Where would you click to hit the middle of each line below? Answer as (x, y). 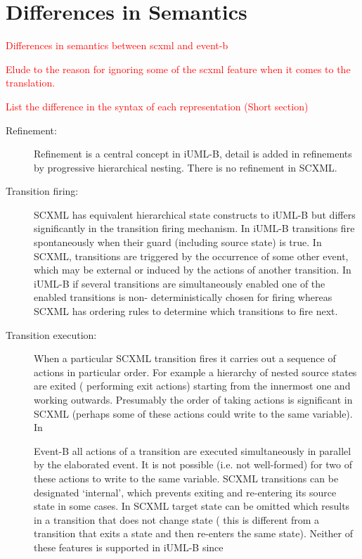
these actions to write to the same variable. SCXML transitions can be (186, 478)
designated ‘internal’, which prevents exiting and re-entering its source (185, 492)
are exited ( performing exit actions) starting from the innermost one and (192, 386)
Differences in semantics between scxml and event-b (117, 45)
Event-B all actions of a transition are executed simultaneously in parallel (193, 450)
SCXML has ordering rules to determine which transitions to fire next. (186, 311)
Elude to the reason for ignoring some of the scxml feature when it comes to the (178, 69)
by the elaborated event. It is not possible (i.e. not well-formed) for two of (193, 464)
